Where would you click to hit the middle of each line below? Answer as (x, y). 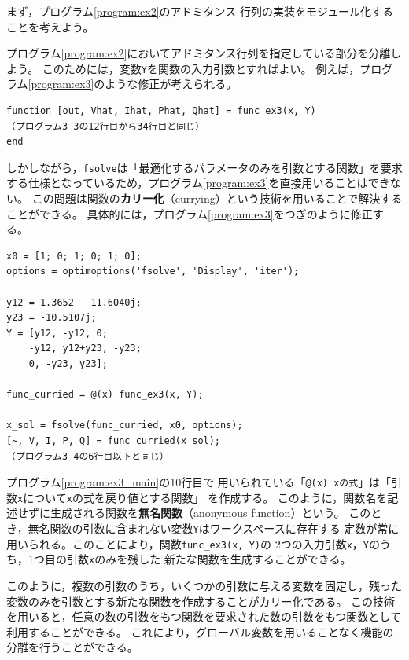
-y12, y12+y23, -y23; (85, 348)
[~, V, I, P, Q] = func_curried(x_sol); (114, 440)
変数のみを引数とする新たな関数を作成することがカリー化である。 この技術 (201, 601)
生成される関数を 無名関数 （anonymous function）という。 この (210, 513)
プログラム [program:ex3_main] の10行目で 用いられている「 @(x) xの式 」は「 (199, 482)
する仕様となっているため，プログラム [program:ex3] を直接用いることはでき (198, 183)
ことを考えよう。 (50, 26)
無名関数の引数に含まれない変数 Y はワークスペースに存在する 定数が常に (214, 528)
